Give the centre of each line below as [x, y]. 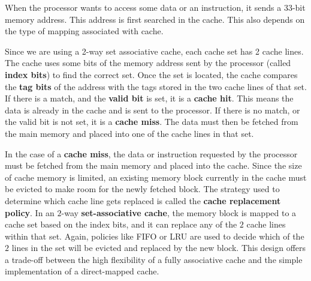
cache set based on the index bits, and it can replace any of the [121, 224]
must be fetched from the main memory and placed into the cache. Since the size [153, 165]
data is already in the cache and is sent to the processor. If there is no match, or [153, 110]
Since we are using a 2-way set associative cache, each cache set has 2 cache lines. [154, 51]
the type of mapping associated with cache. [84, 31]
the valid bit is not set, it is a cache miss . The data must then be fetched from [152, 122]
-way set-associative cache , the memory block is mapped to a [179, 212]
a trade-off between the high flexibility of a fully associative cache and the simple [154, 259]
